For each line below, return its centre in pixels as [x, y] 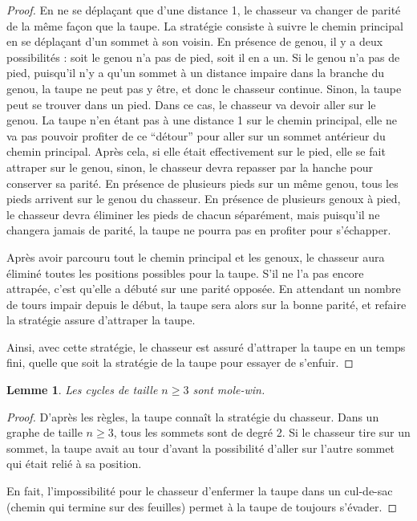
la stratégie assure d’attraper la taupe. [101, 320]
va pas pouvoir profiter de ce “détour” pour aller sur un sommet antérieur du [196, 135]
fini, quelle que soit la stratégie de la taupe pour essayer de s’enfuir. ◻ [180, 362]
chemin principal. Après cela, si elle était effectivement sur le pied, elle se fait [196, 151]
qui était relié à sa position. [74, 464]
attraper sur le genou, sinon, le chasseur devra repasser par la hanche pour [190, 167]
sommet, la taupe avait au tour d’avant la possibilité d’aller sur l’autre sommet [200, 448]
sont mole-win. [229, 390]
